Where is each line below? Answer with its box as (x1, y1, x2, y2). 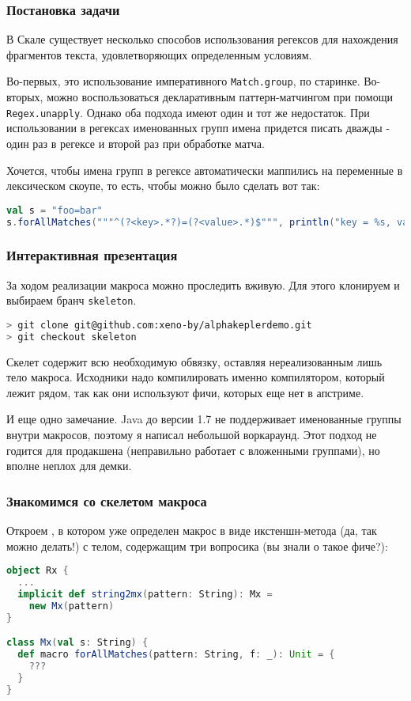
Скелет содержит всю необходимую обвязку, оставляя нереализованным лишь (6, 353, 383, 369)
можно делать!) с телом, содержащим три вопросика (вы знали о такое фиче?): (6, 537, 388, 554)
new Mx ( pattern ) (28, 600, 115, 612)
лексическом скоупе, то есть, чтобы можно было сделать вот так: (6, 177, 320, 194)
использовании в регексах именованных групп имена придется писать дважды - (6, 119, 390, 136)
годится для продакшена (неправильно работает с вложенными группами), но (6, 441, 380, 458)
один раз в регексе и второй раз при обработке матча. (6, 135, 265, 151)
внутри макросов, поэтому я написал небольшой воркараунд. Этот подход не (6, 426, 377, 443)
